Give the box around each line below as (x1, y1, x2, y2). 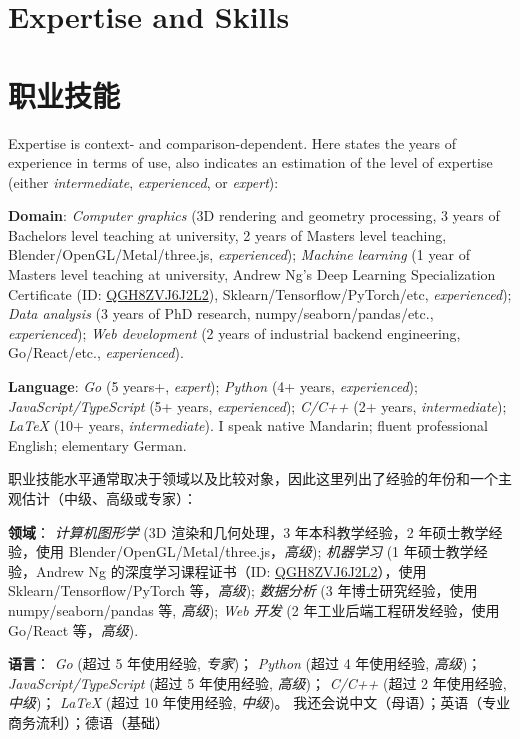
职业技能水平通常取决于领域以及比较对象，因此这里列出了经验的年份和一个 (8, 468, 498, 489)
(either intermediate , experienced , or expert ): (8, 171, 279, 192)
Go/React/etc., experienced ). (8, 342, 184, 363)
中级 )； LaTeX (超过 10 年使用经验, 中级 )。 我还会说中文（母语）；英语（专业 (8, 692, 511, 713)
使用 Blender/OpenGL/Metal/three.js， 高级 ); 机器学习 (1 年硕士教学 (35, 541, 474, 562)
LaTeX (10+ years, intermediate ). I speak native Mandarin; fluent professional (8, 415, 488, 436)
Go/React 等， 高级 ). (8, 619, 139, 640)
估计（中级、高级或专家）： (21, 488, 197, 508)
